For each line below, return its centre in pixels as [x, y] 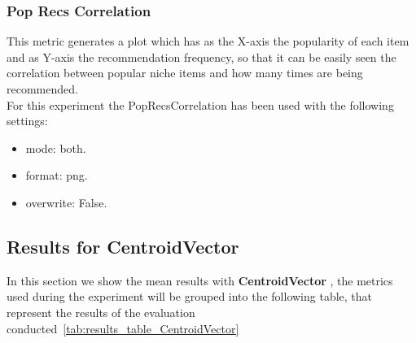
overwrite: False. [66, 202]
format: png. [57, 175]
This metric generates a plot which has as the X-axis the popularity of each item [208, 41]
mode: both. [56, 148]
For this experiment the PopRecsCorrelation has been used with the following [200, 104]
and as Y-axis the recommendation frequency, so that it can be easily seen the [201, 56]
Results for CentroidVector [123, 246]
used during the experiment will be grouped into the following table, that [190, 296]
